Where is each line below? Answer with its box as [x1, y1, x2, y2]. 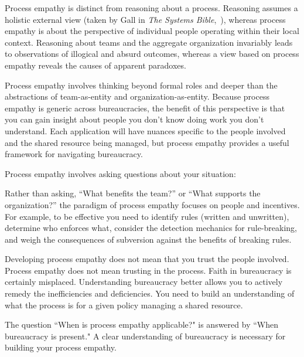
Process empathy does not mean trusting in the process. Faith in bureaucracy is [5, 264, 292, 276]
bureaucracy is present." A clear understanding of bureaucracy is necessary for [5, 329, 286, 342]
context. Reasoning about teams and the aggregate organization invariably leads [5, 36, 293, 48]
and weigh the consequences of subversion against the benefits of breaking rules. [5, 233, 292, 245]
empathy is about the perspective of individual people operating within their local [5, 25, 299, 37]
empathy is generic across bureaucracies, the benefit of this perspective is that [5, 101, 285, 114]
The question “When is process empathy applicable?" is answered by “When [5, 318, 278, 331]
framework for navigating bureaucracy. [5, 148, 143, 160]
